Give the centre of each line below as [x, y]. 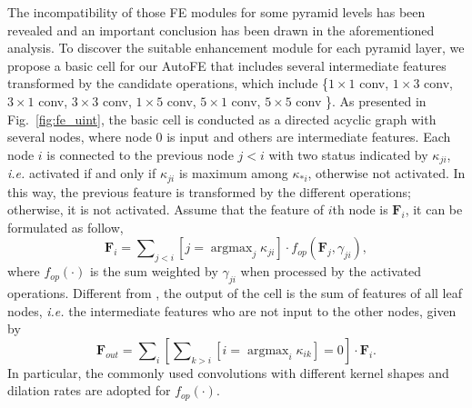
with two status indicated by [348, 154]
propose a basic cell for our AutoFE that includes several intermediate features [227, 65]
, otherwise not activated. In [387, 173]
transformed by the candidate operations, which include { [168, 83]
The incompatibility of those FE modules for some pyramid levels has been [216, 12]
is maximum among [233, 173]
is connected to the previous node [140, 154]
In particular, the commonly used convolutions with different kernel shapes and [228, 372]
